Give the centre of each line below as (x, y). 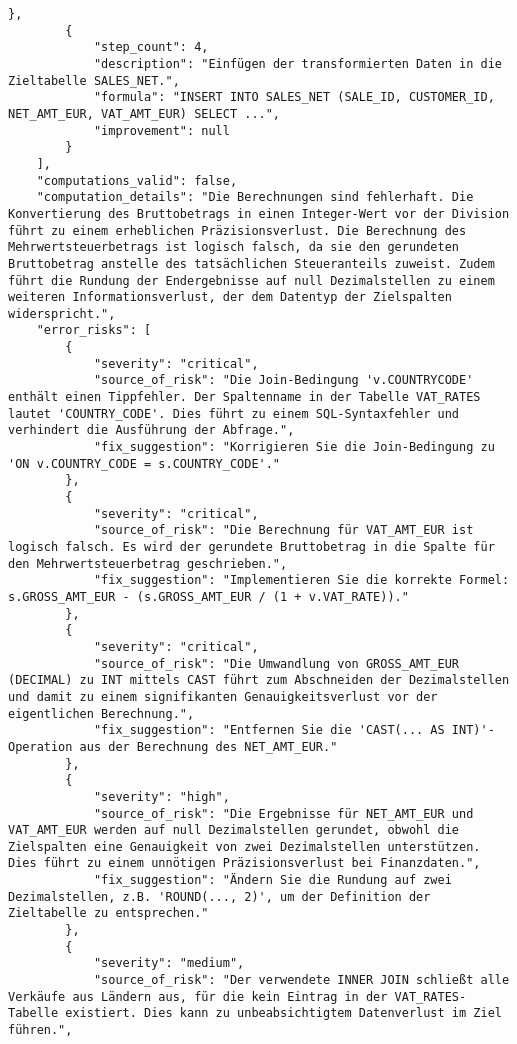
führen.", (40, 1030)
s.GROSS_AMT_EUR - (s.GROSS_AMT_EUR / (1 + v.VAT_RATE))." (208, 596)
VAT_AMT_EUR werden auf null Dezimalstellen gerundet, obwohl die (234, 830)
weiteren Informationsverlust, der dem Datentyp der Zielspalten (230, 297)
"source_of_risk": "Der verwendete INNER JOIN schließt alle (301, 980)
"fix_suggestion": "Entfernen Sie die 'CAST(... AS (269, 730)
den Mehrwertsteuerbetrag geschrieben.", (148, 563)
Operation (40, 746)
